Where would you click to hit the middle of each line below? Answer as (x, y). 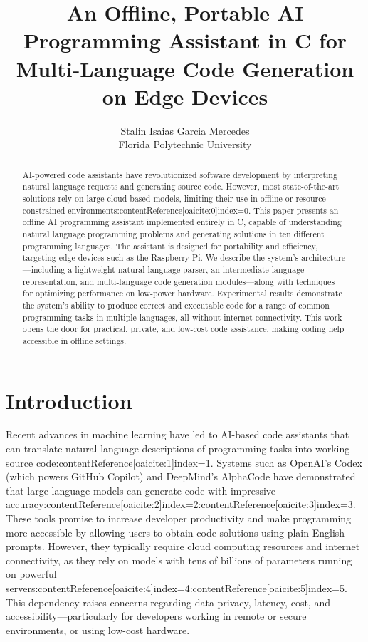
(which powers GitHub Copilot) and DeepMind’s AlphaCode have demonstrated (181, 476)
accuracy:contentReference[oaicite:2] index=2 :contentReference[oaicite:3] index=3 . (181, 504)
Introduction (69, 400)
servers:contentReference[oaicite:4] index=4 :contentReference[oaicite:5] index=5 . (177, 587)
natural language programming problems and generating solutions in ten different (173, 233)
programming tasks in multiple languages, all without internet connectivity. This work (182, 317)
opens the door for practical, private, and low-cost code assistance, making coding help (183, 329)
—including (44, 269)
